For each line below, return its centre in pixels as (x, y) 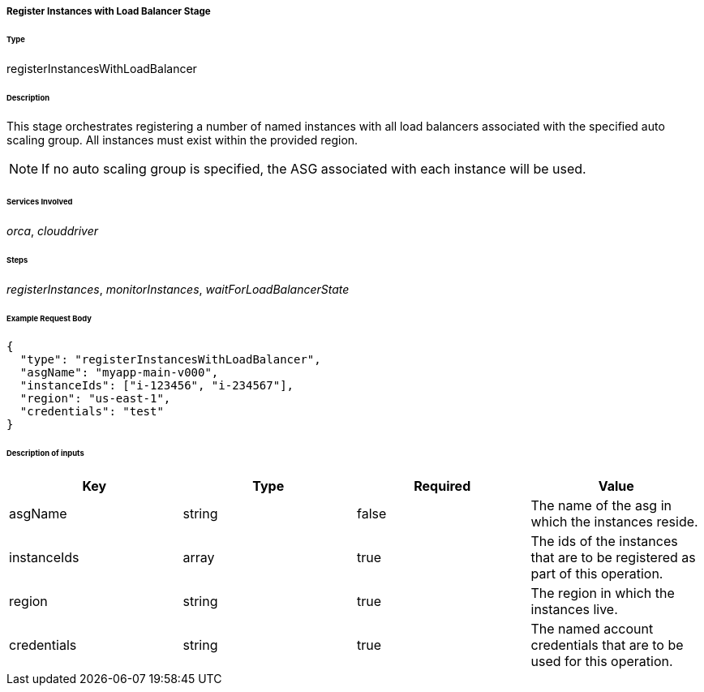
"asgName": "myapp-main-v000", (119, 373)
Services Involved (40, 202)
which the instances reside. (614, 522)
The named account (592, 629)
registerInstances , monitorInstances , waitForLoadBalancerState (178, 289)
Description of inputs (45, 453)
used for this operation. (602, 662)
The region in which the (603, 593)
